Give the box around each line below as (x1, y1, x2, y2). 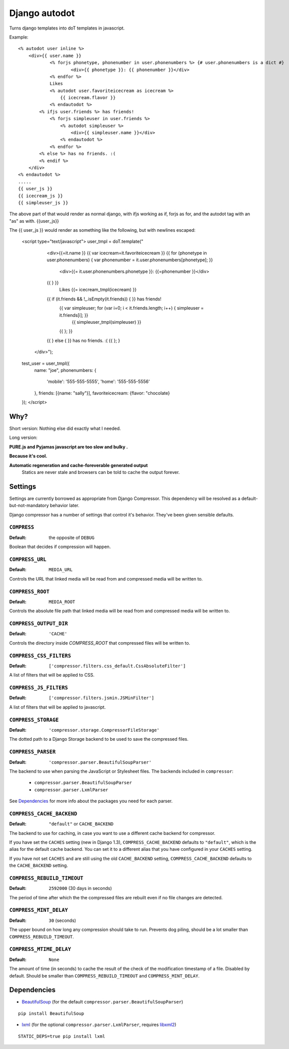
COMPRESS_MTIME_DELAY (9, 946, 71, 953)
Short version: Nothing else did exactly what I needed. (9, 425, 121, 431)
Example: (9, 34, 28, 40)
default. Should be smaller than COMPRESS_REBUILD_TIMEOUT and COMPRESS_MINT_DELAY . (9, 972, 200, 978)
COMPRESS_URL (9, 556, 47, 563)
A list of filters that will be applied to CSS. (9, 672, 95, 678)
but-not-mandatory (9, 502, 49, 508)
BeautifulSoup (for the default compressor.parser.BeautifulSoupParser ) (21, 999, 183, 1005)
